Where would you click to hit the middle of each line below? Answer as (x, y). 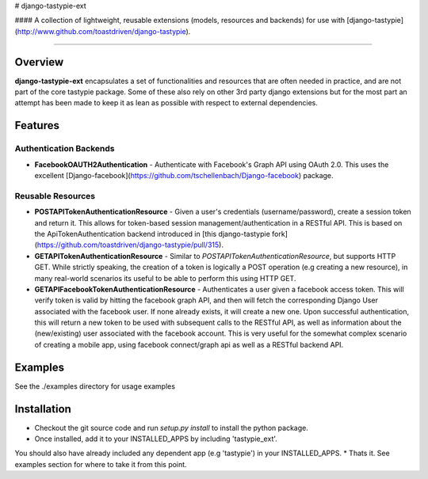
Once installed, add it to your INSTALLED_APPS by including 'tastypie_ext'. (156, 439)
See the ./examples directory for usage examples (95, 386)
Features (37, 125)
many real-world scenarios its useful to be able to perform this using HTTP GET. (165, 278)
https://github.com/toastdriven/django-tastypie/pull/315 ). (130, 245)
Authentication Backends (65, 149)
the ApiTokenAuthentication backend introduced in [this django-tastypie (153, 234)
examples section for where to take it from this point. (101, 464)
